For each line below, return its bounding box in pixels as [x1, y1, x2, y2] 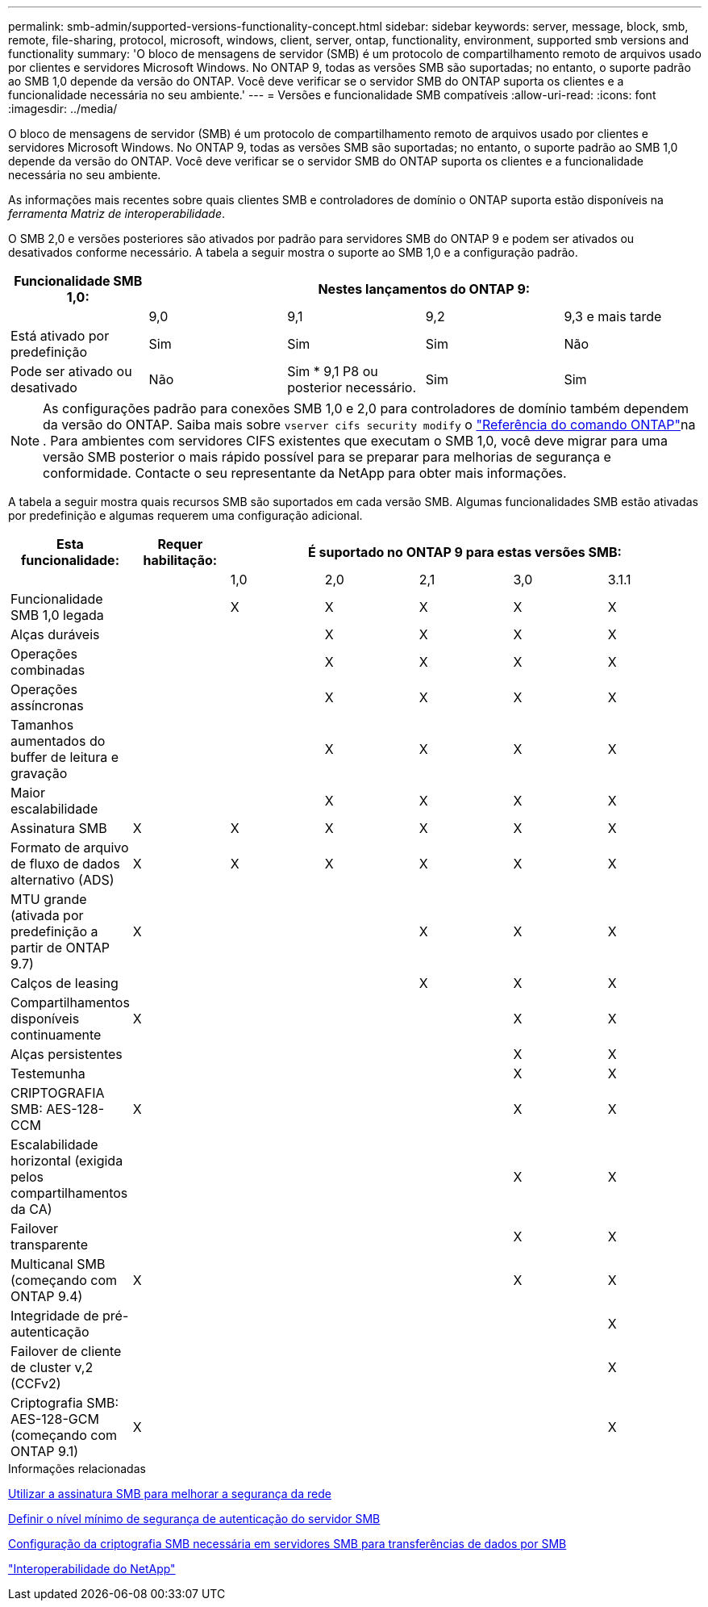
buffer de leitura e [10, 749, 119, 765]
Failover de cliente [10, 1343, 122, 1359]
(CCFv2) [10, 1375, 61, 1391]
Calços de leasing [10, 975, 119, 991]
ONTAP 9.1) [10, 1443, 79, 1459]
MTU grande [10, 891, 87, 907]
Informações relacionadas [8, 1462, 146, 1475]
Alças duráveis [10, 626, 100, 642]
